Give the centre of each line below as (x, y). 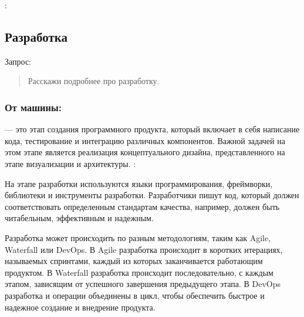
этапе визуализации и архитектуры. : (70, 163)
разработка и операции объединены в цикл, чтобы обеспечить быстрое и (135, 295)
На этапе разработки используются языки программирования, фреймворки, (139, 183)
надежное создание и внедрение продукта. (80, 307)
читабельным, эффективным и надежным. (79, 218)
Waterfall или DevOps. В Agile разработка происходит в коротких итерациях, (144, 249)
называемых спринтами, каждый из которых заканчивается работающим (134, 261)
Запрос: (18, 61)
